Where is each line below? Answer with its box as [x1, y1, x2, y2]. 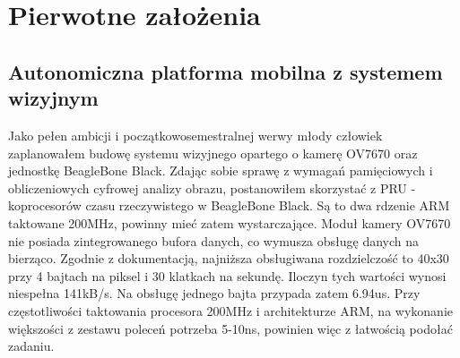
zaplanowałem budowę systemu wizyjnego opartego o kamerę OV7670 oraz [8, 143, 418, 162]
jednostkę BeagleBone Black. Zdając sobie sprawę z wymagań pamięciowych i [8, 161, 433, 180]
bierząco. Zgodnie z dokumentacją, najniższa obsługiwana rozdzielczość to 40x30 [8, 249, 449, 268]
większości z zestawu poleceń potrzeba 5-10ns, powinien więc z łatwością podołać [8, 319, 453, 337]
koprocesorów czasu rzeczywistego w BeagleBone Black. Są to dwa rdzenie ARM [8, 196, 450, 215]
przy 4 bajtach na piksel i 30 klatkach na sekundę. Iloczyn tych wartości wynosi [8, 266, 447, 285]
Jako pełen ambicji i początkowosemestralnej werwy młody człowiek [8, 125, 383, 144]
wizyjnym [8, 84, 99, 112]
